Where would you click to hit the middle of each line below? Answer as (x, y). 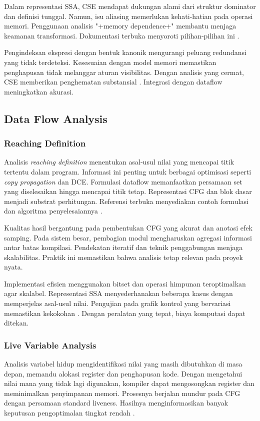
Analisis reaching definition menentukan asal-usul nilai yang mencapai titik (119, 162)
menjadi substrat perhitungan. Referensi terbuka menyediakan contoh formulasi (126, 201)
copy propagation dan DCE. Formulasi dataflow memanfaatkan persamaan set (123, 181)
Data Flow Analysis (56, 118)
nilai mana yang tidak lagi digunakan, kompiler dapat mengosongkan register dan (129, 383)
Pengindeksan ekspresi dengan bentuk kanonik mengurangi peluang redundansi (125, 52)
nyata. (13, 267)
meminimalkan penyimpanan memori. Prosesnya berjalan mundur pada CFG (122, 393)
